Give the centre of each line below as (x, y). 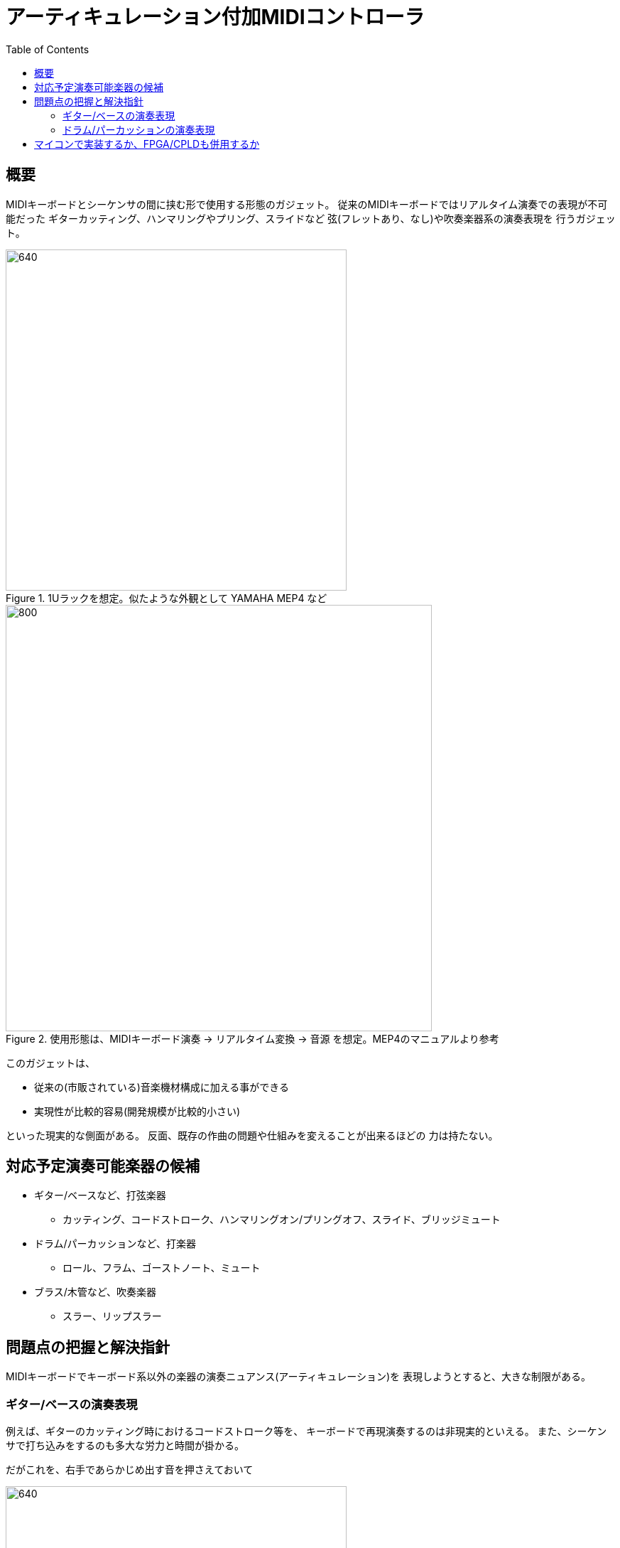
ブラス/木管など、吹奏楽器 (96, 1292)
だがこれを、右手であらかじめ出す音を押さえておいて (130, 1470)
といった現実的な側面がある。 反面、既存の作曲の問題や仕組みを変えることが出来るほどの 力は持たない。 (252, 1135)
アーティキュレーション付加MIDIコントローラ (215, 17)
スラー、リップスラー (112, 1316)
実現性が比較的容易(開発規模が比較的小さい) (137, 1111)
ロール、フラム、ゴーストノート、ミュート (162, 1268)
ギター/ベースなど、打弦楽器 (100, 1195)
